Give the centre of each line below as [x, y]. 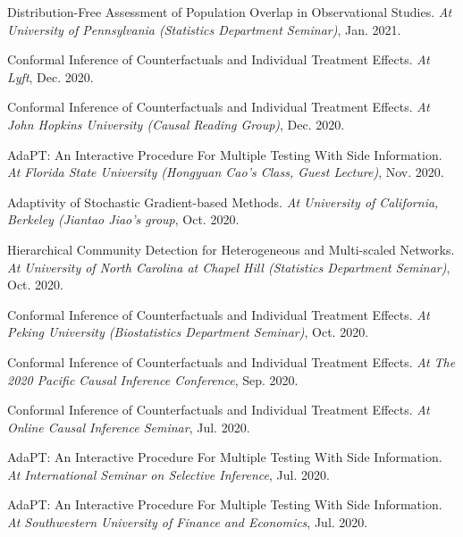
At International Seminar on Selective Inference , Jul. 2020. [168, 474]
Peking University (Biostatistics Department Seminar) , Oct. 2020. [188, 332]
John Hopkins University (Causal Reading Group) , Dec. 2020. [176, 124]
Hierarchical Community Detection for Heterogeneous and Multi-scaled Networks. [231, 249]
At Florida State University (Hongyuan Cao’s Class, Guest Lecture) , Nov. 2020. [226, 172]
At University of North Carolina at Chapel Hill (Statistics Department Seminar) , [229, 267]
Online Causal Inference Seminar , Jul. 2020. [129, 427]
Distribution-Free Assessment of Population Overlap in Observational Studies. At [230, 12]
